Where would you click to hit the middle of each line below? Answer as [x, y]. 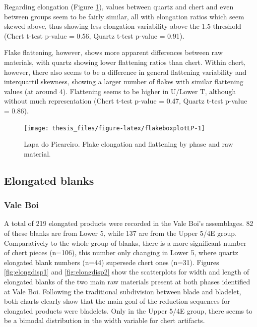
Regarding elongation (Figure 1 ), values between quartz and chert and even [119, 6]
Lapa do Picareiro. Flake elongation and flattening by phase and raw [128, 144]
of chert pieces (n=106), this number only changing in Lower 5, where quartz [121, 252]
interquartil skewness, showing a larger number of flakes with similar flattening [124, 82]
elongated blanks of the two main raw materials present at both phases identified [127, 281]
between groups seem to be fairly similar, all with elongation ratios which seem [124, 16]
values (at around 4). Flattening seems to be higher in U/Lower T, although [120, 91]
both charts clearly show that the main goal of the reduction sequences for [117, 301]
